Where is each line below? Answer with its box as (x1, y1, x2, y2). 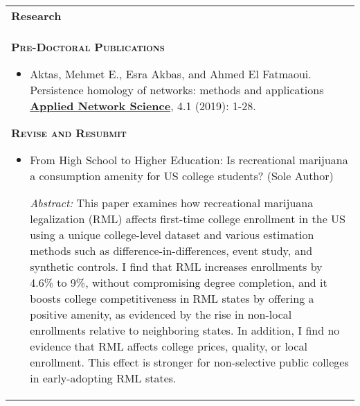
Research (11, 8, 62, 24)
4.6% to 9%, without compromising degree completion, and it (30, 274, 327, 290)
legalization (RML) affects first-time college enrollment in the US (30, 211, 345, 227)
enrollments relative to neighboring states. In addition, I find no (30, 322, 340, 338)
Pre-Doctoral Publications (11, 39, 165, 55)
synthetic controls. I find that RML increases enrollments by (30, 258, 323, 274)
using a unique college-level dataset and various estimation (30, 227, 314, 242)
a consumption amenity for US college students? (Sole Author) (30, 168, 334, 184)
